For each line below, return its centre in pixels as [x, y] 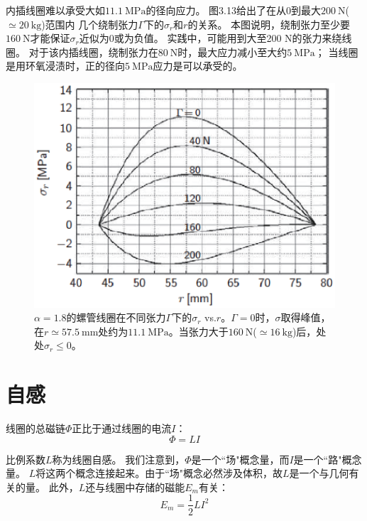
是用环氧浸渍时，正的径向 [65, 66]
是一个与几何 [319, 473]
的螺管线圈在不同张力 [116, 317]
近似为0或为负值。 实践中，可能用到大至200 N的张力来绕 [210, 38]
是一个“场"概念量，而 [240, 459]
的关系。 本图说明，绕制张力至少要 [269, 24]
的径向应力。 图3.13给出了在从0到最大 [233, 10]
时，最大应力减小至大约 [232, 52]
